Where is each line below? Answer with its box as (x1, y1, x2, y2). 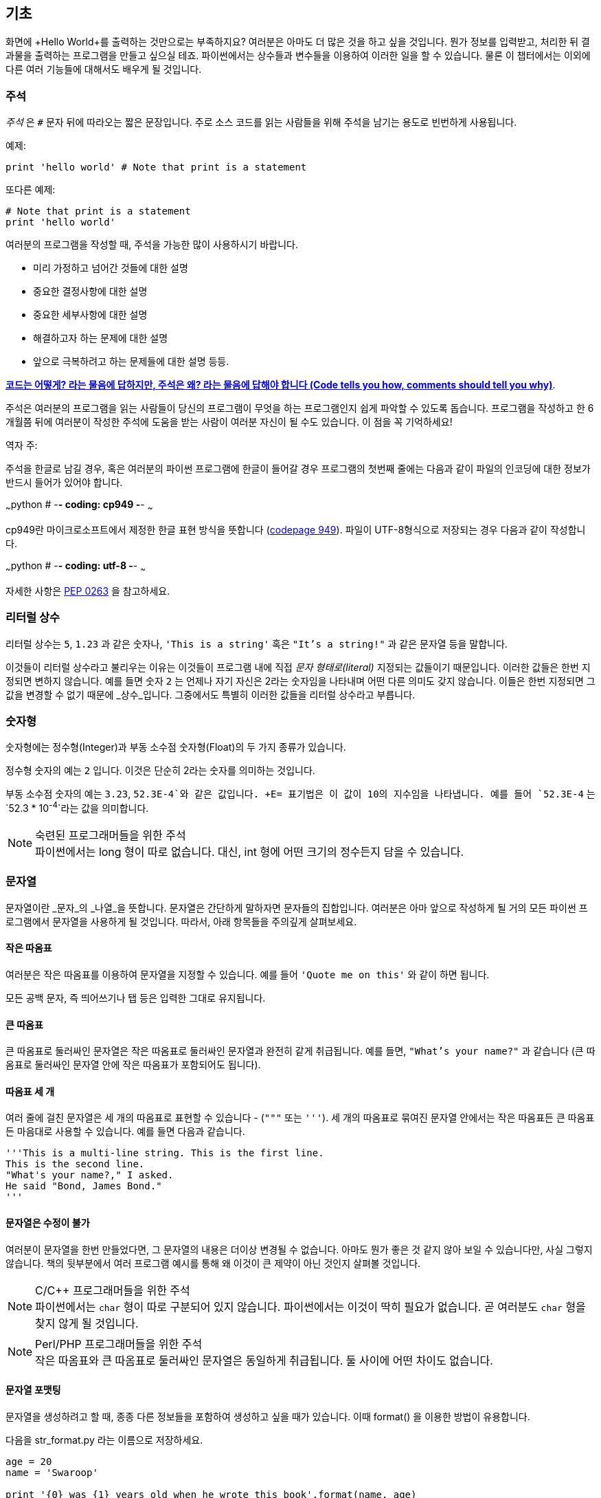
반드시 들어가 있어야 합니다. (5, 476, 123, 489)
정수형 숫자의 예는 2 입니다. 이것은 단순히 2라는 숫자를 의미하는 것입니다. (5, 764, 315, 777)
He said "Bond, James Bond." (5, 1180, 162, 1192)
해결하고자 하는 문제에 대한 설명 (33, 332, 168, 344)
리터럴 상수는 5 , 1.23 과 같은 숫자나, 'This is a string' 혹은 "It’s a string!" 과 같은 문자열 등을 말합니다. (5, 637, 508, 650)
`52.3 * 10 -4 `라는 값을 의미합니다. (5, 800, 149, 814)
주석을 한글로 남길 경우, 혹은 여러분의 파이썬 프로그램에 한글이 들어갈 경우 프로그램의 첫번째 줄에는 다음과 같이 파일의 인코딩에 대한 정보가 (5, 463, 591, 475)
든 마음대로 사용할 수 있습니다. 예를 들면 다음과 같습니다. (5, 1125, 245, 1138)
